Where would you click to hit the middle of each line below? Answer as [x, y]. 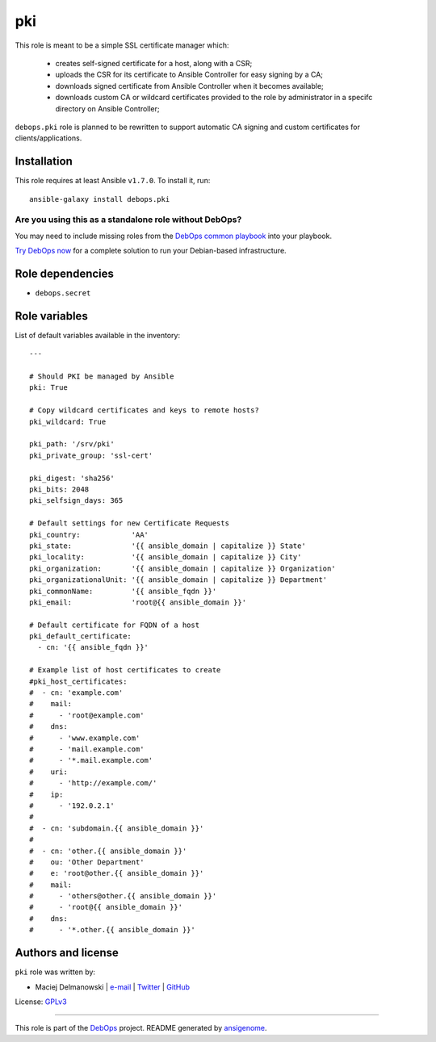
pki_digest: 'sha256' [72, 478]
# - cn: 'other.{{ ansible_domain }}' [108, 851]
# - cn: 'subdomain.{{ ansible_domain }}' [117, 828]
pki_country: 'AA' [89, 534]
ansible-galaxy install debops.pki [100, 199]
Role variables [51, 316]
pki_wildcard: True [68, 421]
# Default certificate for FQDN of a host [115, 625]
